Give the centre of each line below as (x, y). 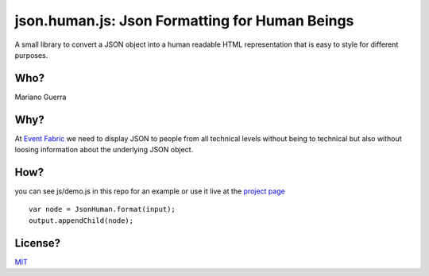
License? (38, 243)
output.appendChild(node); (81, 220)
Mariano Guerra (41, 97)
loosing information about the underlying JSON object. (104, 150)
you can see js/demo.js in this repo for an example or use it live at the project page (150, 191)
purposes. (31, 55)
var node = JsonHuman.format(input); (102, 209)
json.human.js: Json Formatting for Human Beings (184, 21)
